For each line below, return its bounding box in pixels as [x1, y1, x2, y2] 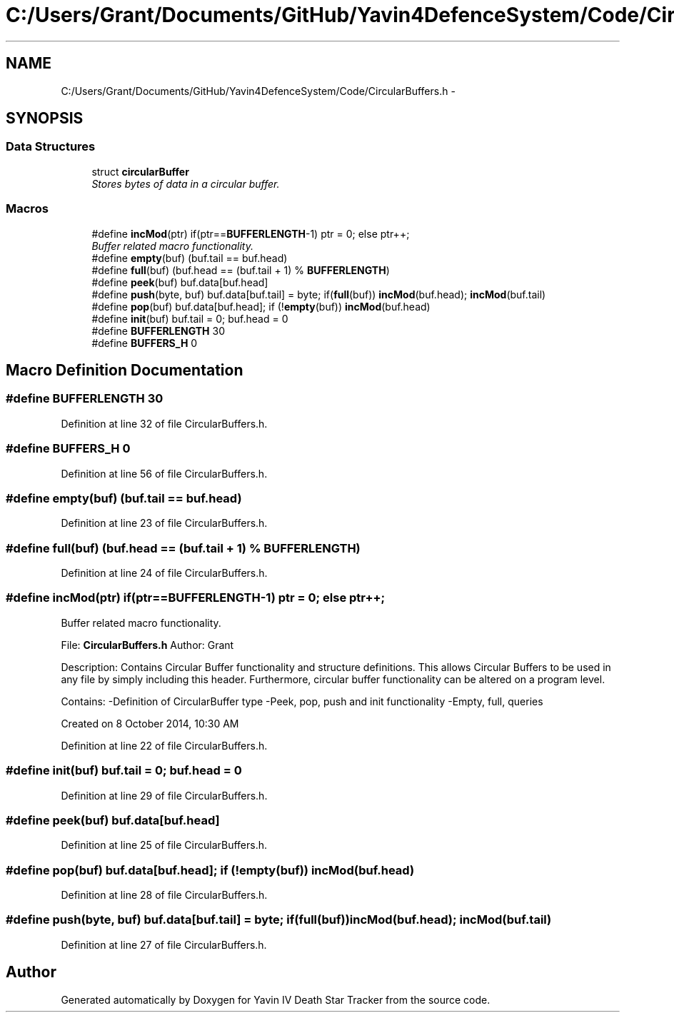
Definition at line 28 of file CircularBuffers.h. [61, 889, 268, 902]
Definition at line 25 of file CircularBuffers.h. [61, 839, 268, 852]
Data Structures [6, 139, 96, 154]
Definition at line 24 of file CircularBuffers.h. [61, 567, 268, 580]
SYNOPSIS [6, 109, 84, 128]
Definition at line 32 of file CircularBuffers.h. [61, 417, 268, 430]
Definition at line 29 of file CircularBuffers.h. [61, 789, 268, 802]
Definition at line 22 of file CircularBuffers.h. [61, 739, 268, 752]
